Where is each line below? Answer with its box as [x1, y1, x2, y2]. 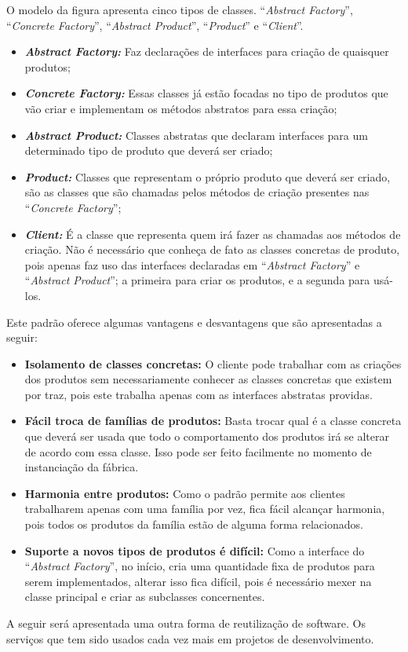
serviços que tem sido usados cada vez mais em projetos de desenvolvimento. [6, 630, 374, 647]
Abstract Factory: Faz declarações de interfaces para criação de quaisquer [24, 43, 389, 60]
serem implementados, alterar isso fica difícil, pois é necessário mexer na [24, 573, 372, 589]
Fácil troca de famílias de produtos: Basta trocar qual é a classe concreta [24, 412, 402, 429]
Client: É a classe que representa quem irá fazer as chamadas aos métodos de [24, 225, 401, 242]
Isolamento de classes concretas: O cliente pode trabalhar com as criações [24, 355, 402, 372]
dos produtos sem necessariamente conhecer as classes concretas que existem [24, 371, 392, 387]
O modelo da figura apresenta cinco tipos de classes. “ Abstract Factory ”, [6, 2, 353, 17]
